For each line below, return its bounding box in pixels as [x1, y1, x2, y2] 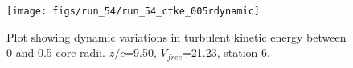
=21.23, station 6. [182, 44, 270, 61]
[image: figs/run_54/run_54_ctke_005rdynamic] [6, 6, 260, 17]
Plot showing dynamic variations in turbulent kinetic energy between [6, 28, 347, 45]
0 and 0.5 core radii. [6, 44, 105, 61]
